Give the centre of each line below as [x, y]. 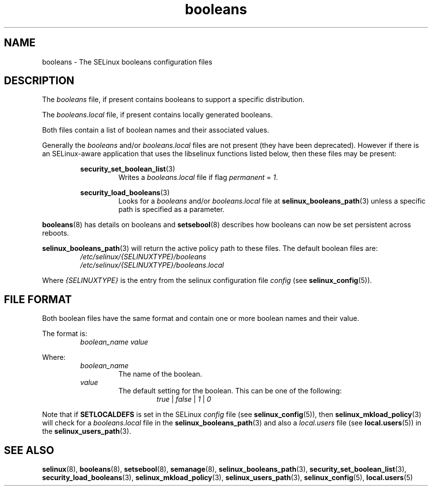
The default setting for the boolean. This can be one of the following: [230, 391]
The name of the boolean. [160, 374]
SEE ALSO [29, 450]
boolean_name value [114, 342]
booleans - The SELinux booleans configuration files [127, 62]
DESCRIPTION [39, 81]
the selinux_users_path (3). [87, 431]
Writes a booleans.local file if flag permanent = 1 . [198, 177]
